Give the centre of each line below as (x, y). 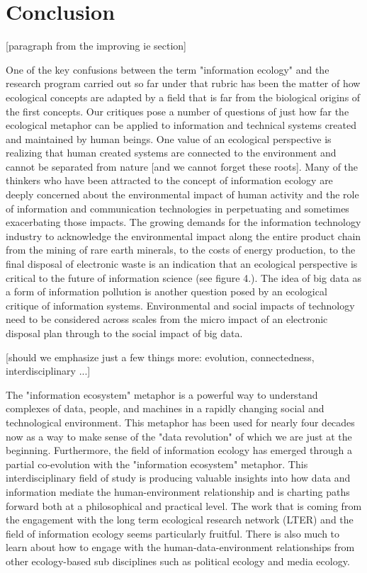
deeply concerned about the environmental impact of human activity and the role (182, 194)
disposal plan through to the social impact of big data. (124, 333)
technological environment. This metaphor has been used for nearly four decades (180, 422)
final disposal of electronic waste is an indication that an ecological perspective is (182, 264)
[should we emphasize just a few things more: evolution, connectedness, (160, 357)
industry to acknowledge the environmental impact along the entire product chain (183, 236)
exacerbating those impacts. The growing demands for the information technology (183, 222)
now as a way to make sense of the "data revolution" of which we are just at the (179, 436)
